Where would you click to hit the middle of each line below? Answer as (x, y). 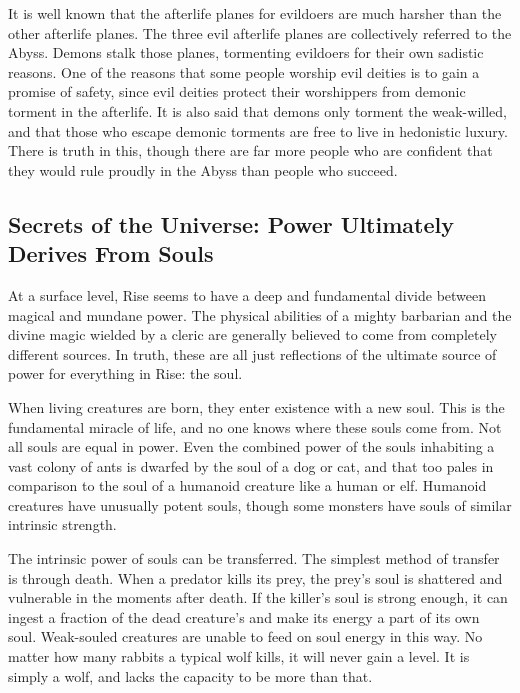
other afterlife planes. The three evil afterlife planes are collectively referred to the (260, 32)
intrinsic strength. (62, 524)
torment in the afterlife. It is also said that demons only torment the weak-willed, (257, 110)
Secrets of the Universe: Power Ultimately (231, 223)
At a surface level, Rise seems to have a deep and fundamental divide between (247, 294)
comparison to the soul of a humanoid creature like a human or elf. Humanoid (247, 485)
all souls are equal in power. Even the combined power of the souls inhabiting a (251, 446)
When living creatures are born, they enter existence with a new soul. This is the (256, 406)
